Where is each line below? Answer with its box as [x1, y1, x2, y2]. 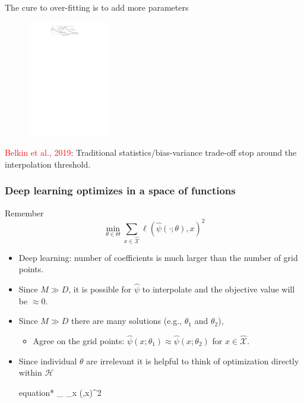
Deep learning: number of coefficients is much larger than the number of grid [18, 251, 298, 263]
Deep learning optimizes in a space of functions [5, 183, 236, 198]
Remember [5, 206, 44, 219]
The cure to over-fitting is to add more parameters [5, 1, 189, 13]
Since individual [18, 354, 77, 367]
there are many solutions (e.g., [71, 314, 182, 327]
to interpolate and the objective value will [142, 282, 295, 295]
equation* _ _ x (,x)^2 [18, 386, 102, 398]
